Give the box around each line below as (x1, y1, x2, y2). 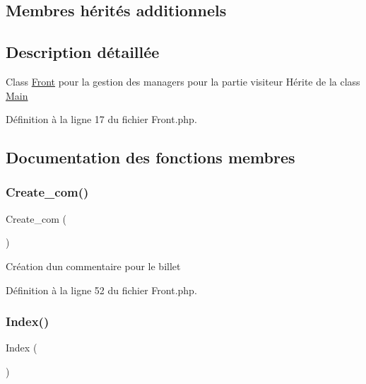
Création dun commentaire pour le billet (6, 258, 181, 273)
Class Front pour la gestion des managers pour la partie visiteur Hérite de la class (6, 74, 360, 88)
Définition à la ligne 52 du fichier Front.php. (6, 282, 197, 297)
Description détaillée (6, 41, 160, 63)
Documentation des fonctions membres (6, 146, 295, 168)
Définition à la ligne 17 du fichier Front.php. (6, 112, 197, 127)
